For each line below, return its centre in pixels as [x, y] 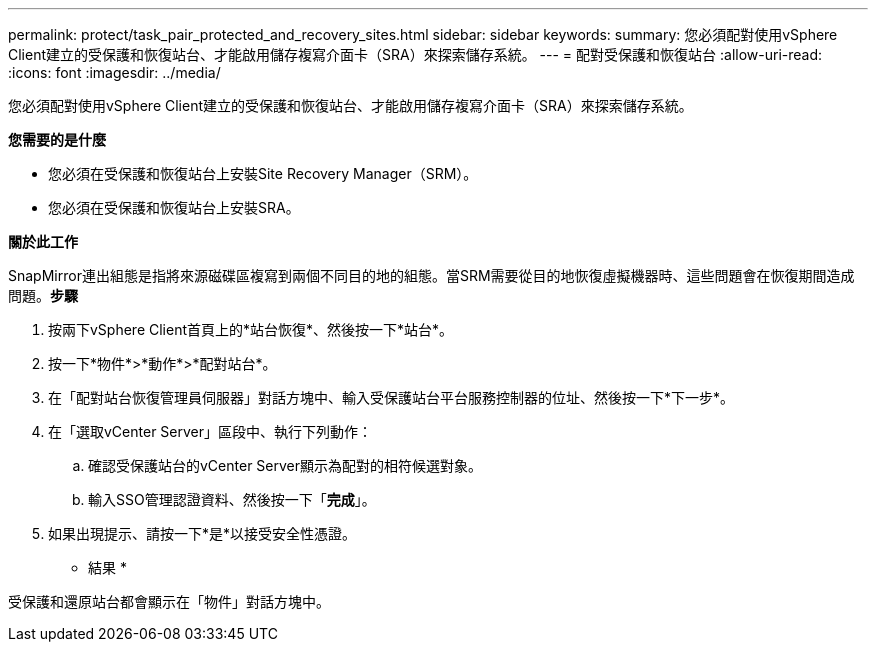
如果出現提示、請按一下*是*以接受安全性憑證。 [202, 533]
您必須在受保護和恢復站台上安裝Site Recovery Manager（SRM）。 [263, 173]
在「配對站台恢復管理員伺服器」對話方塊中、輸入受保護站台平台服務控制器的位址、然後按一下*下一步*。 [391, 397]
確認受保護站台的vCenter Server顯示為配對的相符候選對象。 [285, 465]
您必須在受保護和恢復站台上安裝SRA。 [174, 207]
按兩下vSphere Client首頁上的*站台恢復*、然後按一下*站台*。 [251, 329]
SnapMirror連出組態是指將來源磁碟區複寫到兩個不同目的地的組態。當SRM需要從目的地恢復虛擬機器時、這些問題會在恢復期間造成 [431, 275]
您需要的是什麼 [57, 139]
